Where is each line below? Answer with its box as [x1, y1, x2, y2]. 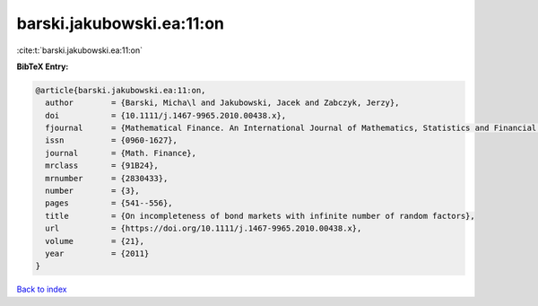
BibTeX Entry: [16, 61, 69, 72]
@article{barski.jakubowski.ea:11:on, [35, 85, 206, 95]
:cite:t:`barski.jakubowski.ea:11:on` [16, 45, 143, 56]
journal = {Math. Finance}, [45, 148, 197, 158]
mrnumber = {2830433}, [45, 173, 169, 183]
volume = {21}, [45, 236, 145, 246]
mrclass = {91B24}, [45, 161, 159, 170]
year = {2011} [45, 249, 150, 258]
